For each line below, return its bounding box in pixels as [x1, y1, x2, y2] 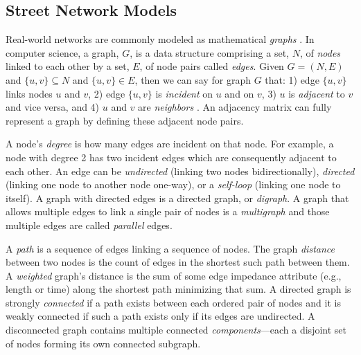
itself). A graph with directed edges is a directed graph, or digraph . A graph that [6, 190, 349, 205]
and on [224, 86, 254, 100]
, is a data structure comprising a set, [130, 45, 290, 60]
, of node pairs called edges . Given [139, 59, 284, 73]
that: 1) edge [265, 72, 319, 87]
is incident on [155, 86, 213, 100]
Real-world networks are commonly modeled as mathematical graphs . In [6, 32, 315, 46]
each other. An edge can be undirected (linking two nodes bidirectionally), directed [6, 163, 355, 178]
